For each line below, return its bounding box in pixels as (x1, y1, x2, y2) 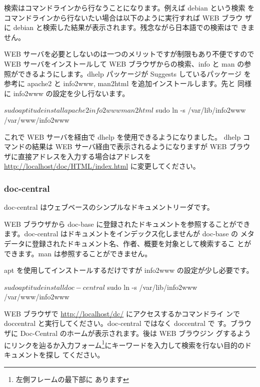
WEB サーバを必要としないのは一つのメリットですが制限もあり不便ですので (4, 49, 254, 59)
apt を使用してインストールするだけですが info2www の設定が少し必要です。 (4, 265, 253, 275)
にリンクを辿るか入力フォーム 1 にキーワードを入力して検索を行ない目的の (4, 338, 245, 350)
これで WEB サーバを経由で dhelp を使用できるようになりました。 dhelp (4, 131, 241, 142)
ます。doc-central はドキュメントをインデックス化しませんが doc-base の (4, 228, 238, 239)
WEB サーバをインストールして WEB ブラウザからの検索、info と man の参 (4, 58, 251, 69)
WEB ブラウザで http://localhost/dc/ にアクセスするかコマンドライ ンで (4, 308, 240, 318)
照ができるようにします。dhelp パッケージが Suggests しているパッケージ (4, 68, 242, 79)
